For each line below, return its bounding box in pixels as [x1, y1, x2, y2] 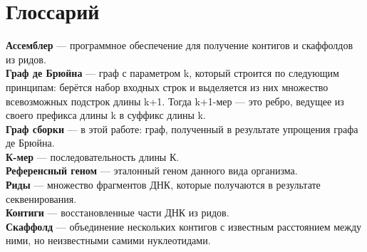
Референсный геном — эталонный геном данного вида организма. [6, 163, 298, 178]
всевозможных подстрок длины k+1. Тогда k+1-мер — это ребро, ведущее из [6, 93, 344, 108]
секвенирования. [6, 191, 77, 206]
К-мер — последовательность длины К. [6, 149, 180, 164]
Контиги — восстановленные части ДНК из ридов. [6, 205, 229, 220]
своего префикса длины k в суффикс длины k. [6, 107, 206, 122]
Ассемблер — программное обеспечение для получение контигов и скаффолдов [6, 38, 353, 53]
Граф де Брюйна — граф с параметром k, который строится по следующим [6, 65, 339, 80]
